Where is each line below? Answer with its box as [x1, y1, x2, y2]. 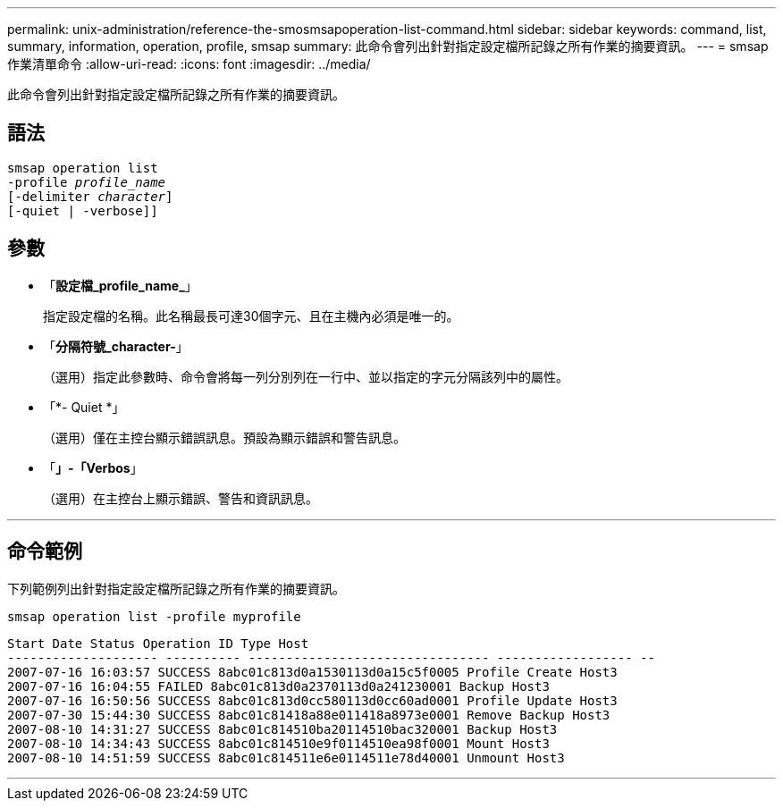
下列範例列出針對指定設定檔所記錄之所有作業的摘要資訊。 [7, 580, 345, 596]
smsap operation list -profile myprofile [7, 609, 301, 624]
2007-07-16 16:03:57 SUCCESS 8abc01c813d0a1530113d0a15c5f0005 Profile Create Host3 [7, 664, 618, 679]
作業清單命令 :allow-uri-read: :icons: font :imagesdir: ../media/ [7, 56, 371, 72]
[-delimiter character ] [7, 189, 173, 204]
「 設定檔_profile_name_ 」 [43, 277, 198, 293]
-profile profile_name [7, 174, 166, 189]
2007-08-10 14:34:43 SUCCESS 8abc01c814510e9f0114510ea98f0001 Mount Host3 [7, 736, 550, 751]
